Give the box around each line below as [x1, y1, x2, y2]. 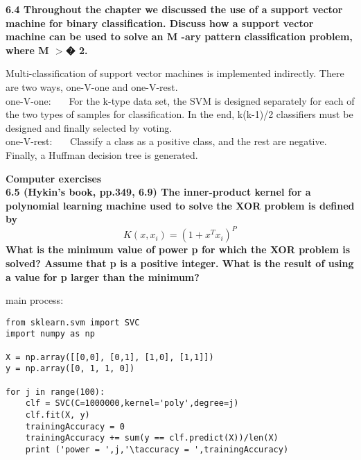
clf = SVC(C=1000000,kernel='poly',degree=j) [25, 398, 239, 409]
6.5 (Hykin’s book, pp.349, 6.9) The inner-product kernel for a [6, 185, 311, 199]
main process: [6, 293, 64, 307]
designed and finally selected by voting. [6, 120, 173, 135]
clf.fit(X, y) [25, 410, 90, 420]
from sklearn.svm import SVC [6, 317, 140, 327]
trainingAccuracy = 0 [25, 421, 125, 432]
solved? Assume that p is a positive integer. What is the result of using [6, 256, 354, 270]
